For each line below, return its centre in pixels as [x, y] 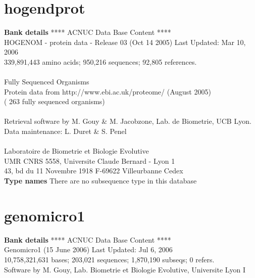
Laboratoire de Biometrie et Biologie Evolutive [76, 151]
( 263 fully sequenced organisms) [55, 101]
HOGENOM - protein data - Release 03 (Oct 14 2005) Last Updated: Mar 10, [125, 42]
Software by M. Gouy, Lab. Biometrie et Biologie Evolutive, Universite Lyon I [125, 269]
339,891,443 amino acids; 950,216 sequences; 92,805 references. [100, 61]
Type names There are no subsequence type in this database [100, 181]
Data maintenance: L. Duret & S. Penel [65, 131]
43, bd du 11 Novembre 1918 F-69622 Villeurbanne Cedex [94, 171]
